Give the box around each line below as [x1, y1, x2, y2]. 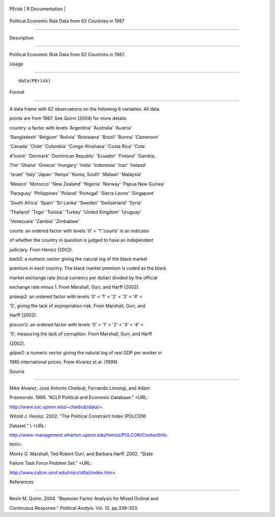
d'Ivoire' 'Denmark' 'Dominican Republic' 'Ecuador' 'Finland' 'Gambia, [9, 153, 156, 159]
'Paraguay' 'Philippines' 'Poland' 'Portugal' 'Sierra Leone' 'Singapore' [9, 190, 155, 196]
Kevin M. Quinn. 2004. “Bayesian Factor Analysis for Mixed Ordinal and [9, 496, 159, 502]
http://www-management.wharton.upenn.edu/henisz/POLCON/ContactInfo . [9, 432, 168, 438]
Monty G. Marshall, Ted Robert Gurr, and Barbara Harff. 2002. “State [9, 451, 153, 457]
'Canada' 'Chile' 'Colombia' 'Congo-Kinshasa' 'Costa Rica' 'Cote [9, 143, 145, 150]
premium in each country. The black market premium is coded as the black [9, 265, 167, 272]
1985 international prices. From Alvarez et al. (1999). [9, 359, 119, 365]
